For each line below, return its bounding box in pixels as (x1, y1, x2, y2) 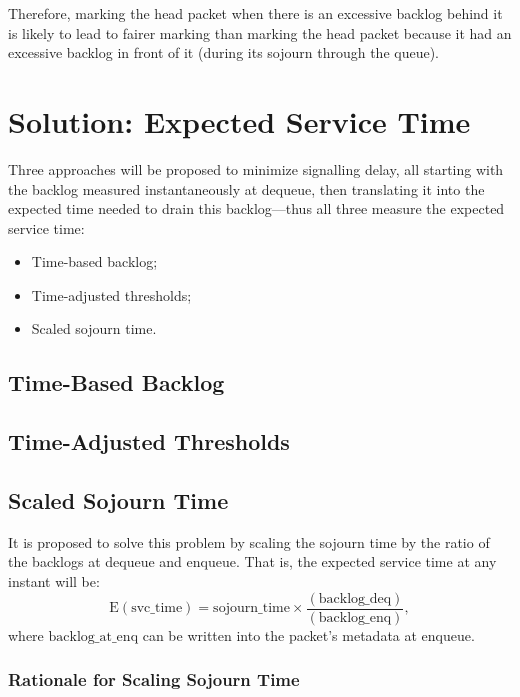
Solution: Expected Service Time (8, 100, 471, 141)
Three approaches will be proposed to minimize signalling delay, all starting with (8, 158, 504, 179)
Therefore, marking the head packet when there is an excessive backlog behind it (8, 3, 503, 23)
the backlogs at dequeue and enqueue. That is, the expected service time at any (8, 551, 497, 572)
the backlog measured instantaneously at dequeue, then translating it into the (8, 178, 485, 199)
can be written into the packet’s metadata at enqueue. (142, 624, 475, 645)
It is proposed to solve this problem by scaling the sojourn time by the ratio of (8, 531, 490, 552)
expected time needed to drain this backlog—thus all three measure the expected (8, 198, 505, 219)
